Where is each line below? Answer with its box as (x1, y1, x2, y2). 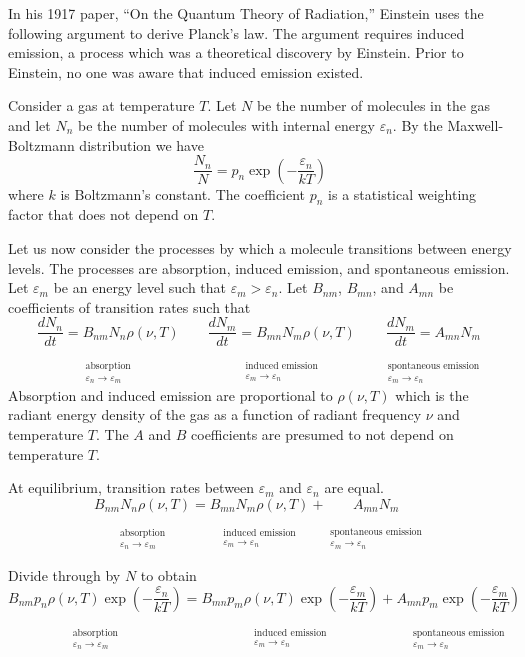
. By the (392, 114, 443, 135)
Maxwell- (447, 114, 504, 135)
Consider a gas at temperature (8, 95, 195, 116)
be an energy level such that (53, 277, 227, 298)
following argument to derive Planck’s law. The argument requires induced (8, 22, 465, 43)
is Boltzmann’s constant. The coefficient (60, 183, 306, 204)
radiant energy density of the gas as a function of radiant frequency (8, 404, 422, 425)
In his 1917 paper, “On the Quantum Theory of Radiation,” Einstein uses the (8, 3, 484, 23)
